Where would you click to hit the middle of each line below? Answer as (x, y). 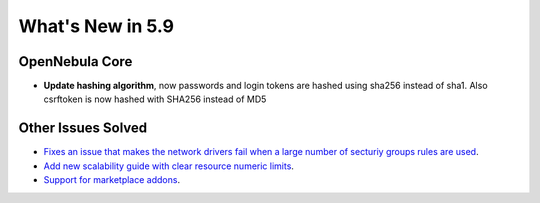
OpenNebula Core (75, 61)
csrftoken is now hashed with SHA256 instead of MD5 (155, 99)
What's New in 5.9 (96, 26)
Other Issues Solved (83, 128)
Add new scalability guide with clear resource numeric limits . (169, 166)
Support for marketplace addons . (111, 180)
